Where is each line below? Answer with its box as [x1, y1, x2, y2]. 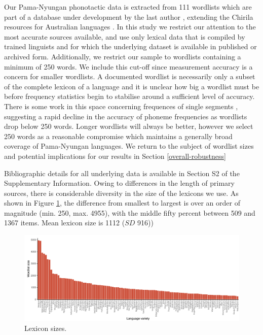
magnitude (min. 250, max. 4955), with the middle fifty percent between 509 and [4, 207, 255, 218]
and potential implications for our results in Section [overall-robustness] [4, 150, 226, 161]
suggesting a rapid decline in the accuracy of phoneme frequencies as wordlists [4, 111, 247, 121]
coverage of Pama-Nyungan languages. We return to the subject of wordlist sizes [4, 141, 254, 151]
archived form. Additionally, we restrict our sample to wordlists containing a [4, 51, 241, 61]
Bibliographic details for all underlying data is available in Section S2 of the [4, 167, 240, 178]
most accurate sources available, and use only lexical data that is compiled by [4, 31, 245, 42]
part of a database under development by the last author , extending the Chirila [4, 11, 253, 22]
